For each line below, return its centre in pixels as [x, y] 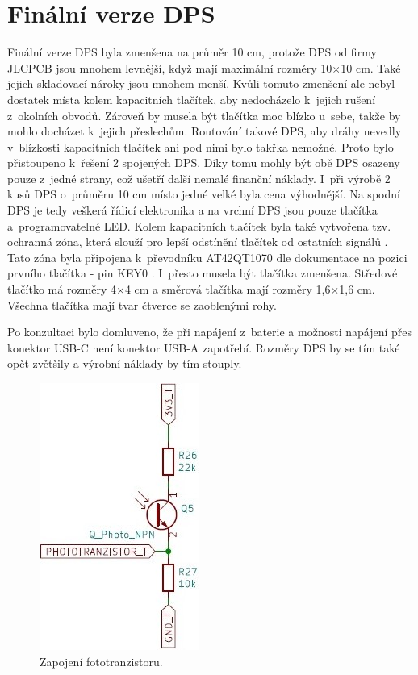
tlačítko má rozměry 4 [62, 289]
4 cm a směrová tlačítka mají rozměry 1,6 [228, 289]
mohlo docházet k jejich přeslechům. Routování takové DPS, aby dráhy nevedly [205, 131]
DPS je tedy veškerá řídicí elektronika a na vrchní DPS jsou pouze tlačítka [192, 210]
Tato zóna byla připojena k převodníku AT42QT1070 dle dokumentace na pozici [207, 257]
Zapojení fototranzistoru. [101, 661]
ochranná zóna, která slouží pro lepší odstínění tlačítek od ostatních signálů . [198, 242]
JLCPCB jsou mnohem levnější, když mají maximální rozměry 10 [170, 67]
